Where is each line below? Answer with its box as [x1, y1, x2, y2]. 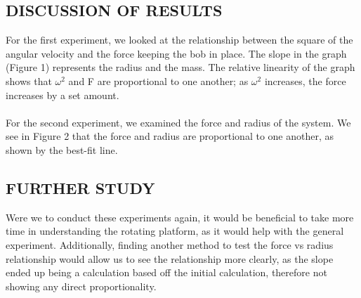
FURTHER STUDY [6, 176, 155, 198]
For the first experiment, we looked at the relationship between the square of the [6, 32, 353, 47]
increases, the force [264, 73, 346, 88]
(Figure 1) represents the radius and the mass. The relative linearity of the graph [6, 60, 355, 74]
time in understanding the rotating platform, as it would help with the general [6, 223, 344, 238]
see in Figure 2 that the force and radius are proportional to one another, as [6, 129, 334, 143]
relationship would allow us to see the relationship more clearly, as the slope [6, 251, 334, 266]
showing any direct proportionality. [6, 278, 157, 293]
